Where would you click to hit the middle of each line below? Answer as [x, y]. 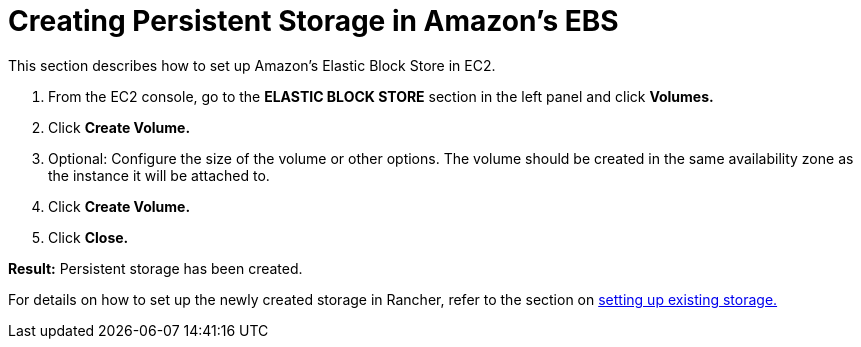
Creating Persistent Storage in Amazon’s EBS [313, 21]
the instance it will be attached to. [159, 175]
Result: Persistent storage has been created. [155, 268]
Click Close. [88, 237]
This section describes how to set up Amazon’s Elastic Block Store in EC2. [252, 65]
